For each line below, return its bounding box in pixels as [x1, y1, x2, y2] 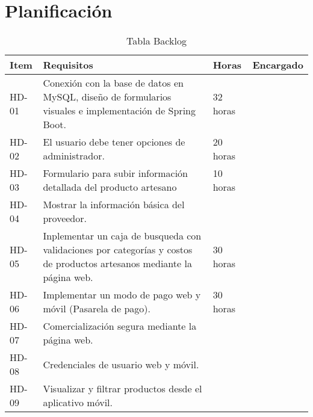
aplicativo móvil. [43, 395, 113, 410]
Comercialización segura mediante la [43, 319, 197, 333]
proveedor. [43, 211, 87, 226]
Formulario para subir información [43, 166, 188, 181]
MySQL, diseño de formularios [43, 90, 172, 104]
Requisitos [43, 58, 93, 72]
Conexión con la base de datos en [43, 76, 184, 90]
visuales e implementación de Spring [43, 103, 196, 118]
